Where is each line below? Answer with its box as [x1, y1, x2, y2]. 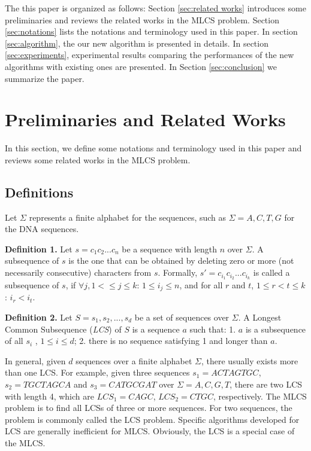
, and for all [179, 278, 223, 291]
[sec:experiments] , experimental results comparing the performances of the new [5, 48, 294, 61]
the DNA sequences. [5, 223, 79, 235]
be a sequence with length [122, 242, 218, 255]
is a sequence [132, 322, 180, 335]
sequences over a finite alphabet [76, 354, 192, 367]
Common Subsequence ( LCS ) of [5, 322, 122, 335]
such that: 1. [189, 322, 236, 335]
